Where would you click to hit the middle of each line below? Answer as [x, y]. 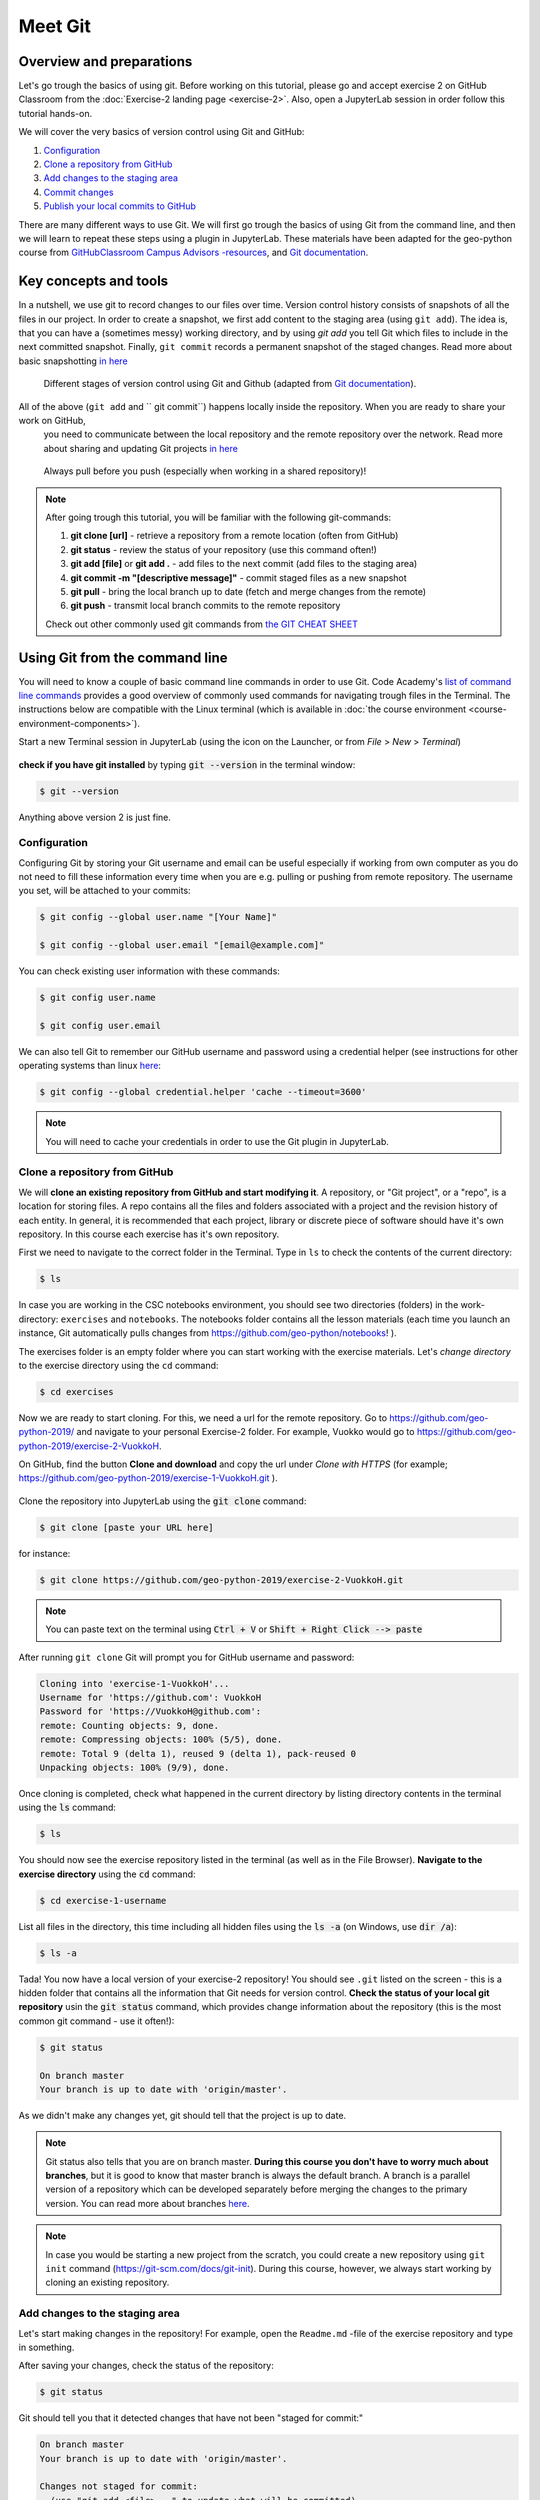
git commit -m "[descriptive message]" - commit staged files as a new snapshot [238, 577]
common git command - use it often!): [96, 2021]
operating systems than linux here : [90, 1066]
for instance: [44, 1553]
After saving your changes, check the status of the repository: [146, 2366]
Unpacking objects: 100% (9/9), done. [134, 1767]
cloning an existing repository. [107, 2282]
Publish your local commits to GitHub [120, 206]
